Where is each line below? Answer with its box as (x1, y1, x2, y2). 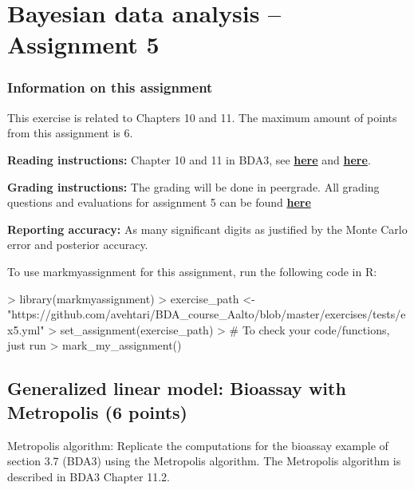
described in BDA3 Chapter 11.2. (7, 468, 170, 484)
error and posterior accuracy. (7, 236, 148, 253)
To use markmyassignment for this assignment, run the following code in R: (7, 263, 377, 279)
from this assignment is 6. (7, 124, 133, 141)
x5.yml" (7, 321, 45, 338)
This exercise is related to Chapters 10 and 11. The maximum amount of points (7, 109, 397, 125)
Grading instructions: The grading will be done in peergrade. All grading (7, 178, 380, 195)
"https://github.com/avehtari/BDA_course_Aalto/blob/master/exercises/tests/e (7, 306, 406, 322)
